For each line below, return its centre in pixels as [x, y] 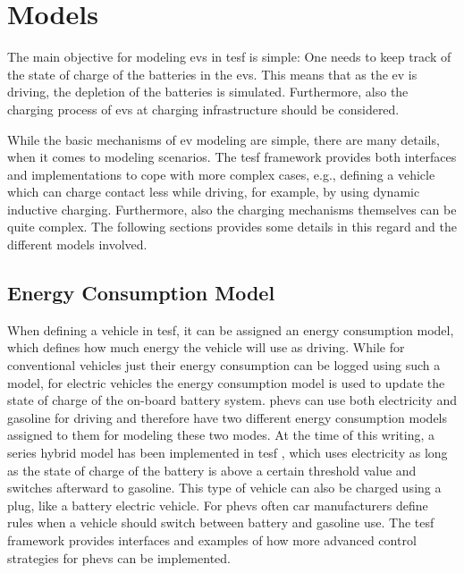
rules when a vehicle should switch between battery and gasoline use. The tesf [221, 522]
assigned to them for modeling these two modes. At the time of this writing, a [221, 435]
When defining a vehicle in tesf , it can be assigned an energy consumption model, [231, 329]
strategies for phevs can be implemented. [119, 557]
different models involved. [77, 244]
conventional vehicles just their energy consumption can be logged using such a [224, 365]
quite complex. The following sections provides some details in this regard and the [232, 227]
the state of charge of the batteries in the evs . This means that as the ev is [212, 74]
